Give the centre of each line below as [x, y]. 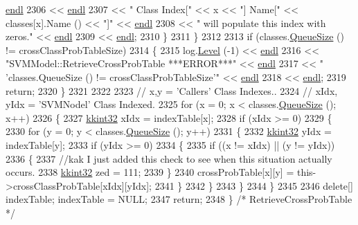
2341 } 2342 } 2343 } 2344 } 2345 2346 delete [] [254, 185]
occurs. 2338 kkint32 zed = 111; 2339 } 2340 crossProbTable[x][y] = [150, 172]
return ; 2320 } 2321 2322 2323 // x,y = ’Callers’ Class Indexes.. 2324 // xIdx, [172, 90]
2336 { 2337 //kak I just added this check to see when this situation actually [169, 158]
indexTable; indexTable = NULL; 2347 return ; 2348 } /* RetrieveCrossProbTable [179, 199]
